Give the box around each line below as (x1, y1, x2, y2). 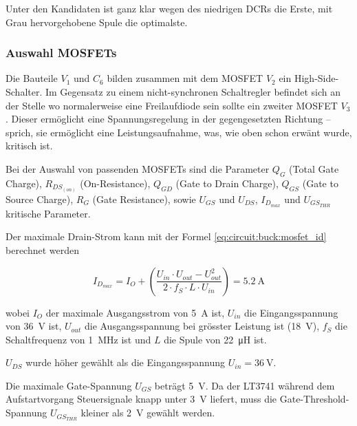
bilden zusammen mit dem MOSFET (107, 71, 263, 85)
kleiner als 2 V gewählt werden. (80, 405, 215, 420)
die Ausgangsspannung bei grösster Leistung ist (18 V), (84, 319, 320, 333)
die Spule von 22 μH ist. (164, 332, 267, 346)
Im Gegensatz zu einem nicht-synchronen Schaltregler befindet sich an (45, 85, 340, 98)
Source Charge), (6, 191, 74, 206)
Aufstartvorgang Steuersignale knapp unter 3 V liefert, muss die (6, 392, 277, 406)
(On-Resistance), (80, 175, 151, 190)
